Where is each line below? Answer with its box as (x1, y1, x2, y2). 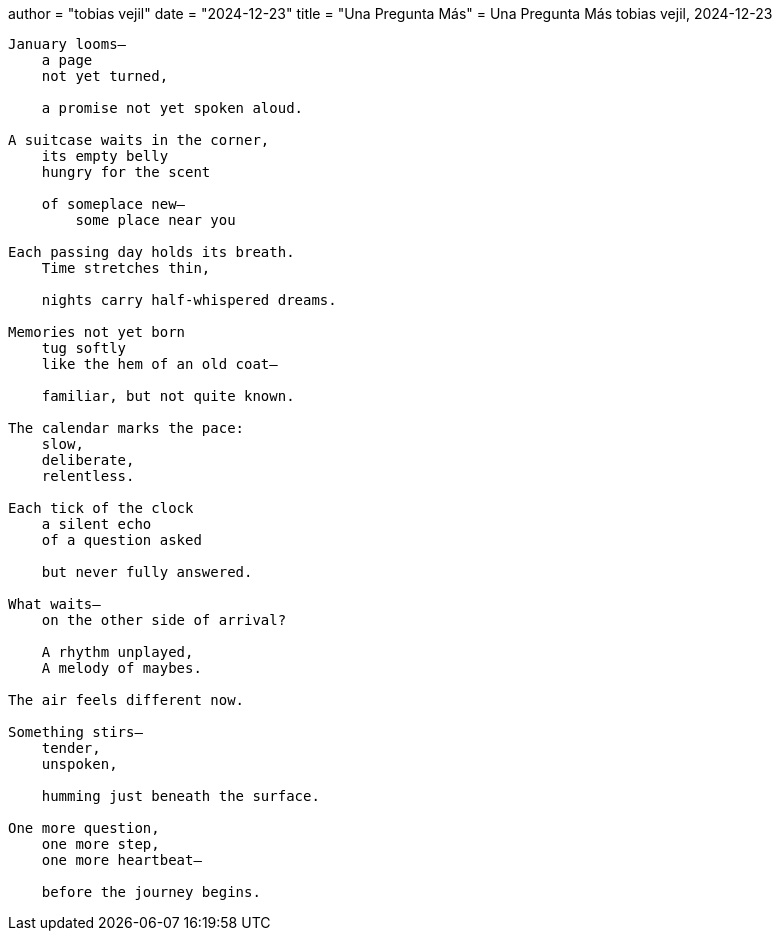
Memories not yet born (8, 324, 186, 340)
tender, (41, 740, 101, 756)
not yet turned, (41, 68, 169, 84)
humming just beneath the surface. (41, 788, 320, 804)
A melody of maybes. (41, 660, 202, 676)
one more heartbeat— (41, 852, 202, 868)
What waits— (8, 596, 101, 612)
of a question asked (41, 532, 202, 548)
